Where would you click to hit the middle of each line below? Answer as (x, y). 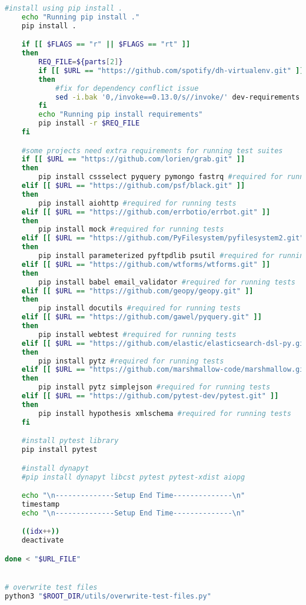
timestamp (41, 504)
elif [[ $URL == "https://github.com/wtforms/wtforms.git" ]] (146, 264)
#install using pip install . (64, 8)
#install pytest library (70, 441)
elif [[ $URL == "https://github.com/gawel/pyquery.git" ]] (142, 317)
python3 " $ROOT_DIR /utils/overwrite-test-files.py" (108, 596)
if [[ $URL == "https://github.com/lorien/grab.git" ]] (133, 159)
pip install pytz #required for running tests (131, 361)
